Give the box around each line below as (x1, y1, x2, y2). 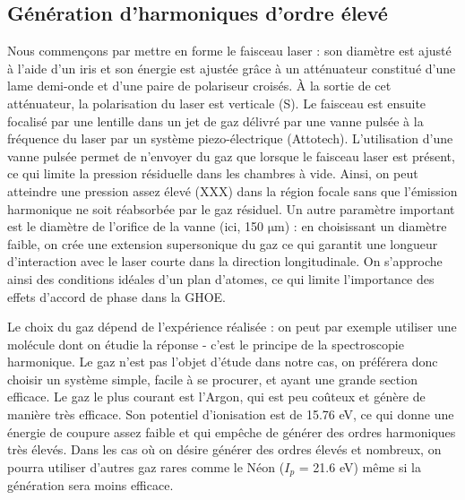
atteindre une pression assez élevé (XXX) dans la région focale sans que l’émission (7, 181, 458, 200)
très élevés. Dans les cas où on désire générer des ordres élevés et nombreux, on (7, 440, 442, 459)
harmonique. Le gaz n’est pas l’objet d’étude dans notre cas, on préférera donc (7, 352, 438, 371)
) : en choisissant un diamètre (284, 217, 447, 236)
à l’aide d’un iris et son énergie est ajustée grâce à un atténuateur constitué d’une (7, 58, 456, 77)
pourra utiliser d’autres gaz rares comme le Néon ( (7, 457, 285, 476)
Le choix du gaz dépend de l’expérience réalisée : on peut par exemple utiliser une (7, 317, 457, 336)
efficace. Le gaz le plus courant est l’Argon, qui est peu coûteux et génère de (7, 387, 426, 406)
